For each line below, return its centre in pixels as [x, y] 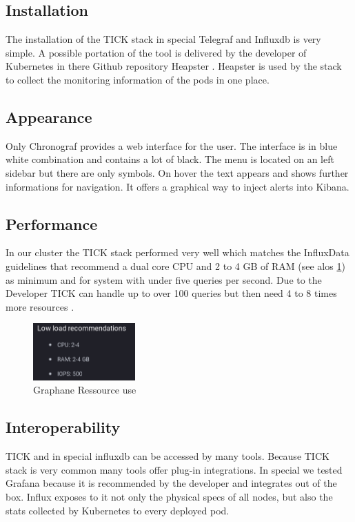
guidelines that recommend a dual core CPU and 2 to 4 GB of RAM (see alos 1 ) [175, 265]
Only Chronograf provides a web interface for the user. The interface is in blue [172, 145]
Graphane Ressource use [85, 390]
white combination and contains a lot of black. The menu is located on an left [170, 159]
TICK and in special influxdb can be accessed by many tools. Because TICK [168, 456]
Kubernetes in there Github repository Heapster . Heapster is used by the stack [174, 66]
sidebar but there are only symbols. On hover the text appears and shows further [177, 172]
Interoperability [63, 427]
